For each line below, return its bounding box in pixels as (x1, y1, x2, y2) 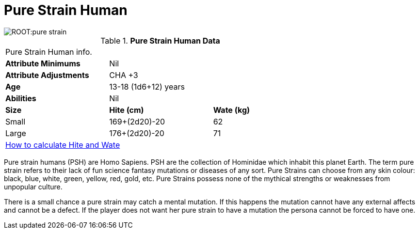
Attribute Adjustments (5, 70, 89, 80)
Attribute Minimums (5, 58, 81, 68)
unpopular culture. (4, 182, 63, 191)
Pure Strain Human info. (5, 47, 92, 57)
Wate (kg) (213, 105, 250, 115)
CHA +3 (109, 70, 138, 80)
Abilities (5, 93, 36, 103)
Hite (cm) (109, 105, 144, 115)
